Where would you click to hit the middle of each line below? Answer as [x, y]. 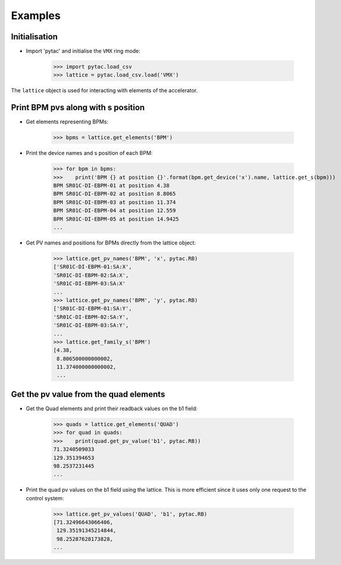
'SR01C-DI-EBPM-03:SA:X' [90, 284]
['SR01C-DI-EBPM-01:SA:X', [93, 267]
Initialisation [34, 37]
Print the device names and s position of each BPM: [89, 153]
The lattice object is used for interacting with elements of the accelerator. [104, 91]
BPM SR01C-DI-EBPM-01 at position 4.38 [111, 186]
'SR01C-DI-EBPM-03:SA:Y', [91, 325]
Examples [36, 15]
